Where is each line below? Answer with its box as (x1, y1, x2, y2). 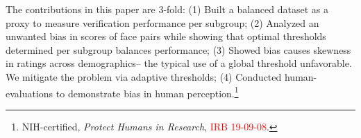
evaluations (6, 86, 53, 100)
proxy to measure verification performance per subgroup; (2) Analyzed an (6, 15, 319, 30)
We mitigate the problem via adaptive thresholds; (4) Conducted (6, 69, 282, 83)
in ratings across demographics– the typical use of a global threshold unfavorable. (6, 56, 352, 70)
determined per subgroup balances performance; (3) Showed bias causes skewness (6, 42, 351, 57)
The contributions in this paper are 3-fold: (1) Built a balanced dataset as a (6, 2, 328, 16)
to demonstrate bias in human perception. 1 (56, 83, 239, 100)
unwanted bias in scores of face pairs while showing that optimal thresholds (6, 29, 326, 43)
